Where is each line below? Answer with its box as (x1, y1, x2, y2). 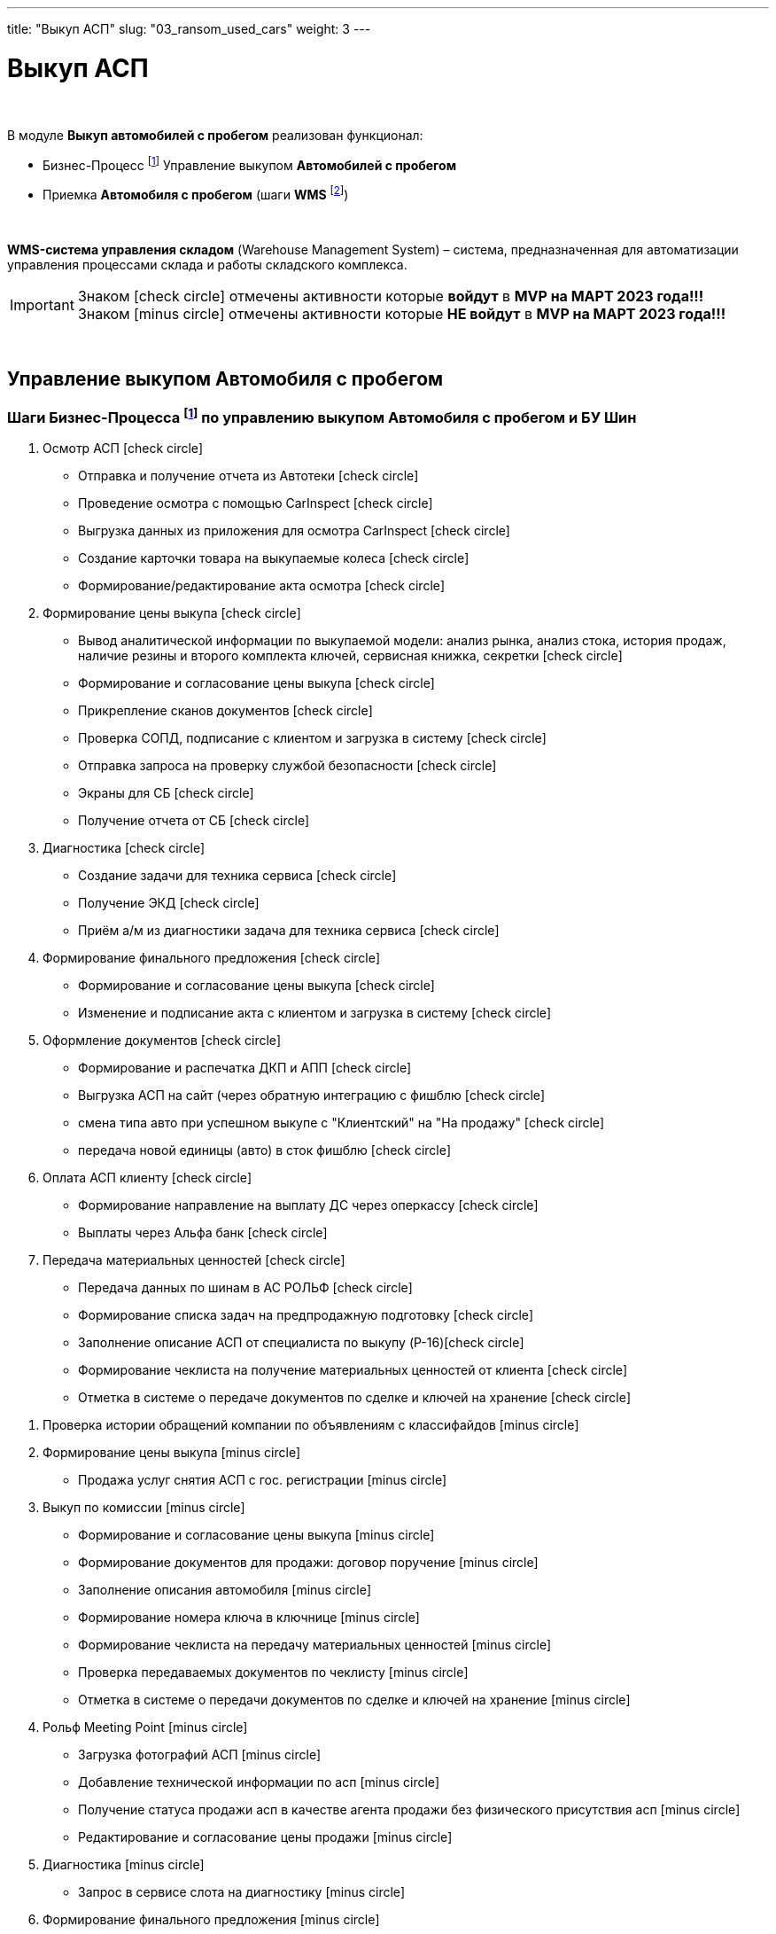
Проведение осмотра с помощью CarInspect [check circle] (78, 495, 433, 511)
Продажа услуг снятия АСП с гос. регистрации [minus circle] (78, 1472, 447, 1488)
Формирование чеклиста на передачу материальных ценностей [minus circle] (78, 1637, 552, 1653)
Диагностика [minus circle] (43, 1857, 205, 1873)
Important (10, 295, 74, 314)
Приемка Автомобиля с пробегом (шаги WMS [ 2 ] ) (43, 184, 349, 202)
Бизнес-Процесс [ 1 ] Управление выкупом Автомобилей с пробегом (43, 154, 457, 173)
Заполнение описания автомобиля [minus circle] (78, 1582, 372, 1598)
